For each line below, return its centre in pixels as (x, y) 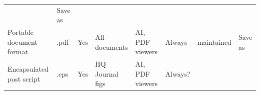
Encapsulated (28, 69)
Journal (107, 73)
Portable (20, 32)
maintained (214, 42)
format (18, 51)
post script (24, 78)
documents (111, 47)
